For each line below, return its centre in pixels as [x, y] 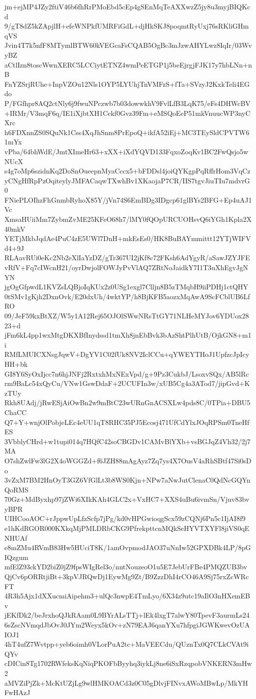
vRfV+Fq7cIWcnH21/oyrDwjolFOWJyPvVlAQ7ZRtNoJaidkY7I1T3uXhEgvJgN [126, 267]
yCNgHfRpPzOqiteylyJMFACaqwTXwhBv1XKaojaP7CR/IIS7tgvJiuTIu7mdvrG [127, 180]
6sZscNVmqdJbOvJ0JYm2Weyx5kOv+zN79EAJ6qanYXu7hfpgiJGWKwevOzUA [127, 625]
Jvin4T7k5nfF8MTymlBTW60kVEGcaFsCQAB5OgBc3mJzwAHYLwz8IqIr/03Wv [128, 45]
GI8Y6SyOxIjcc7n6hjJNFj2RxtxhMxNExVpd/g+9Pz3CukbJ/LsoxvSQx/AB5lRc [127, 373]
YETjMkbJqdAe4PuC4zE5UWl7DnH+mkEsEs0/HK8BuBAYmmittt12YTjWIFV [128, 238]
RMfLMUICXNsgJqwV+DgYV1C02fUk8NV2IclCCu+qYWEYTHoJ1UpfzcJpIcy [127, 354]
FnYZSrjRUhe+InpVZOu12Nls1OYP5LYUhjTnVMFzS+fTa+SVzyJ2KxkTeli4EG [127, 84]
